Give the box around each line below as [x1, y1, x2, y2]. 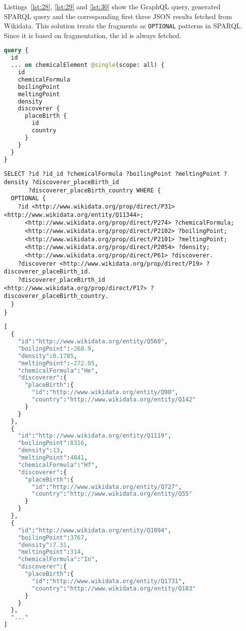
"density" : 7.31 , [18, 541, 71, 548]
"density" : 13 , [18, 447, 63, 454]
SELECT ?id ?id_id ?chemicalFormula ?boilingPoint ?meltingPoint [4, 170, 220, 178]
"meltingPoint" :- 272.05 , [18, 359, 98, 367]
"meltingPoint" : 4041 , [18, 454, 88, 461]
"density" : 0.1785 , [18, 352, 77, 359]
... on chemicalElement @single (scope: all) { [11, 62, 165, 69]
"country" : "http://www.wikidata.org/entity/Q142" [32, 396, 196, 403]
